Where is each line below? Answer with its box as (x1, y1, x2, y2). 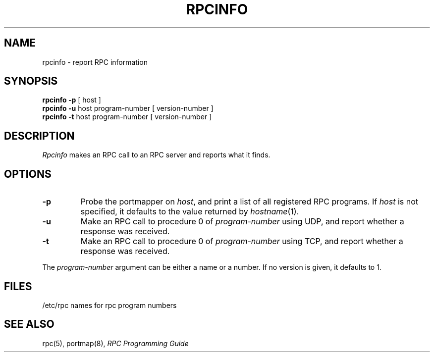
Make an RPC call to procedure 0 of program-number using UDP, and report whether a (80, 216, 404, 227)
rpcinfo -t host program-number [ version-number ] (42, 112, 212, 121)
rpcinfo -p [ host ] (42, 96, 101, 104)
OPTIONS (4, 167, 52, 180)
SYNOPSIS (4, 75, 58, 88)
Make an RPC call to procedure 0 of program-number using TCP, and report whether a (80, 236, 403, 247)
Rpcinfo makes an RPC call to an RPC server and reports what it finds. (42, 151, 271, 159)
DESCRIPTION (4, 129, 75, 142)
